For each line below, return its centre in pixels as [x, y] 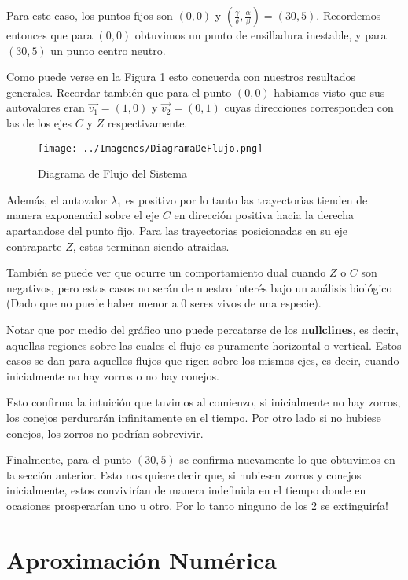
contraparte [34, 246]
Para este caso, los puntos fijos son [90, 15]
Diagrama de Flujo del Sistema [112, 173]
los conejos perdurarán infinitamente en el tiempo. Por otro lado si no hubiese [194, 417]
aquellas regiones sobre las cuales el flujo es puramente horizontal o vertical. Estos [204, 345]
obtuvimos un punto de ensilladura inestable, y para [261, 35]
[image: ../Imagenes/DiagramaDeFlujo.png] [151, 148]
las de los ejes [39, 122]
